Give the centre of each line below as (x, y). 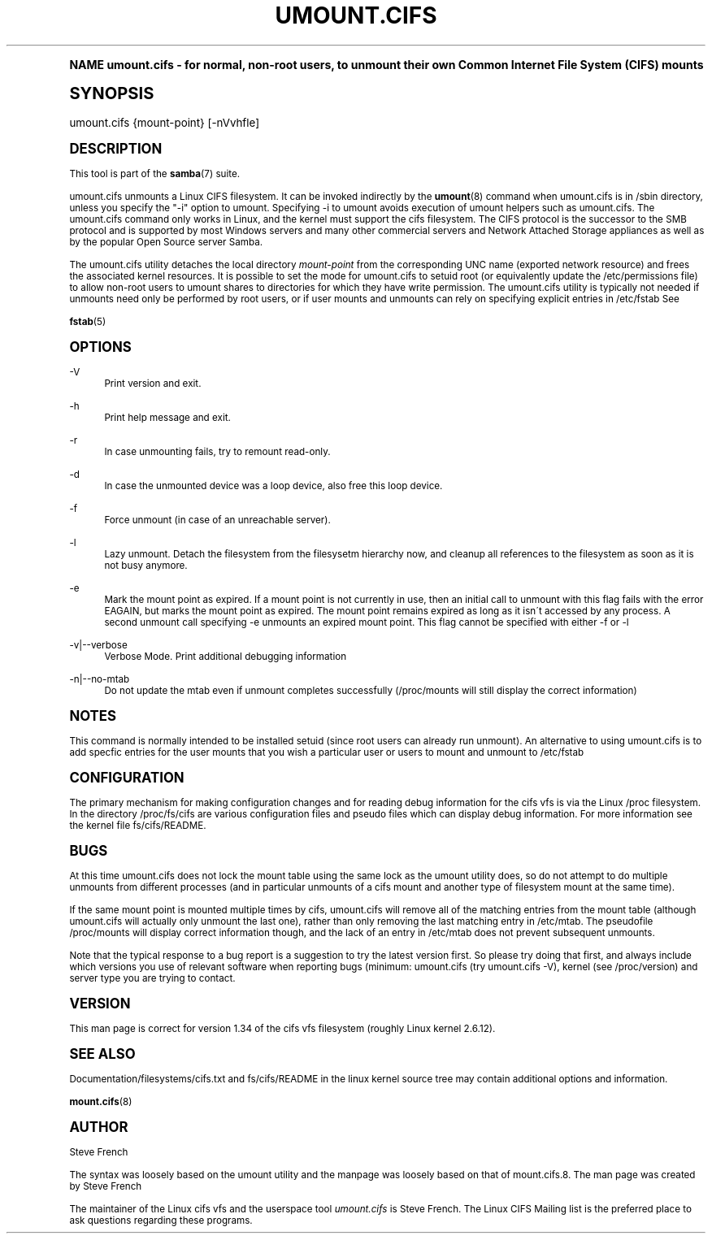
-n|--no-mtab (100, 679)
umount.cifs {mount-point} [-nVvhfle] (164, 122)
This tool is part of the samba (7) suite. (155, 173)
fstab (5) (88, 321)
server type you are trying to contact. (152, 978)
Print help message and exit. (167, 417)
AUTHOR (99, 1127)
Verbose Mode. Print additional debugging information (226, 656)
